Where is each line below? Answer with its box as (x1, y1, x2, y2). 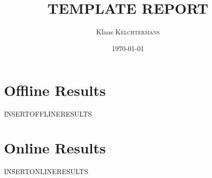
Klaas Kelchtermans (96, 27, 160, 37)
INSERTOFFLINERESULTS (4, 109, 92, 119)
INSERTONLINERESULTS (4, 166, 88, 176)
